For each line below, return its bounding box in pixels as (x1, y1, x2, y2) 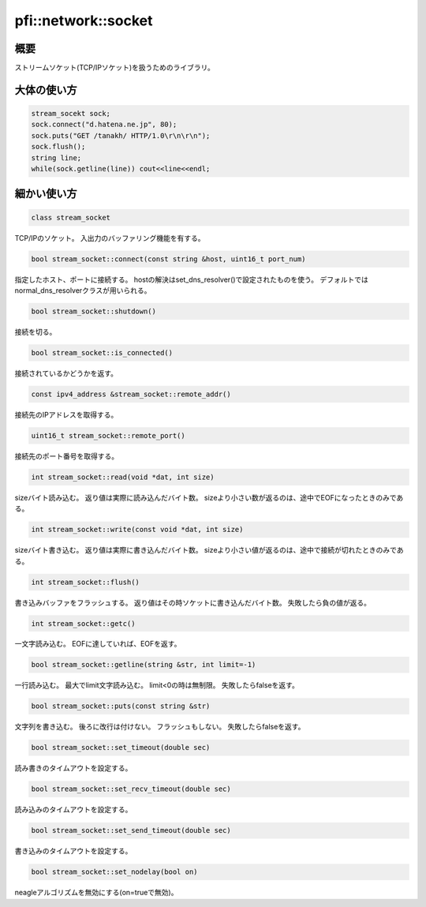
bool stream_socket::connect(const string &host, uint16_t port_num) (31, 254, 306, 264)
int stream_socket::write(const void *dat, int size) (31, 525, 244, 534)
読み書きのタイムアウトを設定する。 (14, 763, 133, 773)
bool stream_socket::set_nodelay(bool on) (31, 868, 198, 876)
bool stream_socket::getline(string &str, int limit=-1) (31, 660, 256, 669)
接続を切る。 (14, 327, 57, 336)
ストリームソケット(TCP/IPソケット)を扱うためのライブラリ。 (14, 63, 215, 73)
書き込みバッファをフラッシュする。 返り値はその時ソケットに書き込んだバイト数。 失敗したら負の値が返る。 (14, 598, 371, 607)
